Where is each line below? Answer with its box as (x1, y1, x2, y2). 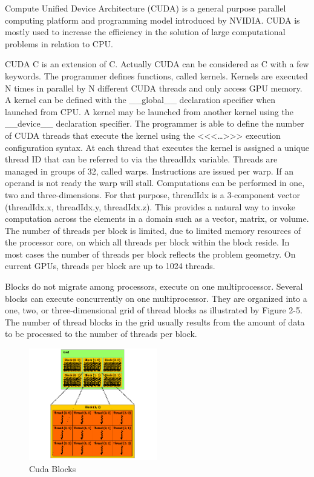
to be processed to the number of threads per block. (5, 327, 197, 340)
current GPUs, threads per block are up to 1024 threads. (5, 259, 215, 272)
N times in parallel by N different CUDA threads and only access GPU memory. (5, 81, 303, 94)
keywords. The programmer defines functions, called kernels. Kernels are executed (5, 69, 308, 82)
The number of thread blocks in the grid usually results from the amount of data (5, 315, 305, 328)
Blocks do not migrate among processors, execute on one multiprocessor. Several (5, 280, 303, 293)
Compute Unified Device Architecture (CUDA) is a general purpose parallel (5, 2, 286, 14)
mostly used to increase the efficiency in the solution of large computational (5, 25, 286, 38)
